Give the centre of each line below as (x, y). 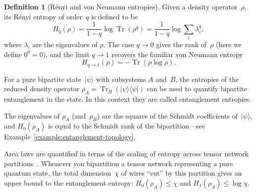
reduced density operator (42, 89)
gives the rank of (181, 44)
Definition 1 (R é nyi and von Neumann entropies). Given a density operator (121, 6)
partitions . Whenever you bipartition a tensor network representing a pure (119, 163)
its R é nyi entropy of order (43, 16)
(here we (229, 44)
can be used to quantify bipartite (197, 89)
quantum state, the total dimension (58, 173)
